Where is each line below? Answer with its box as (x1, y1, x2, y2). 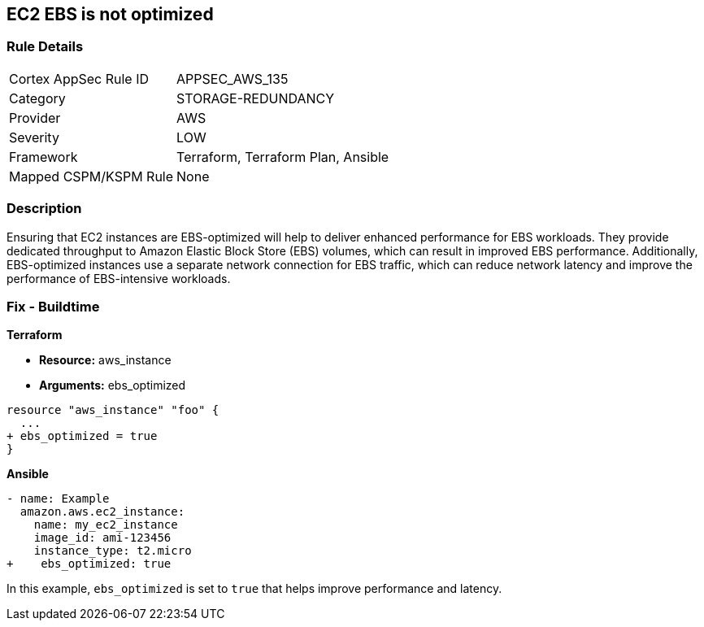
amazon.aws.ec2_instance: (20, 505, 185, 519)
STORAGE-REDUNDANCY (176, 89, 335, 107)
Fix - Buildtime (7, 298, 100, 315)
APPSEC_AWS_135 (176, 70, 289, 87)
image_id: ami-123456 (33, 531, 172, 545)
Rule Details (7, 38, 84, 55)
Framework (9, 148, 78, 165)
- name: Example (7, 492, 110, 506)
